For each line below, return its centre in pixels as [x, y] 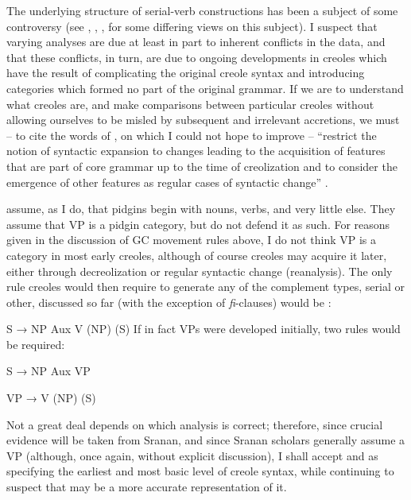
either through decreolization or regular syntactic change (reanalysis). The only [200, 271]
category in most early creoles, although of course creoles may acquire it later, [197, 255]
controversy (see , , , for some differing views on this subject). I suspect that [192, 26]
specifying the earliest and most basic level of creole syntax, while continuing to [200, 471]
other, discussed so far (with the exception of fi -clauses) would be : [169, 302]
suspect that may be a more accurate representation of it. [147, 487]
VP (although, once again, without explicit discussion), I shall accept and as [192, 455]
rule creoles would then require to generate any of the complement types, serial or [205, 287]
